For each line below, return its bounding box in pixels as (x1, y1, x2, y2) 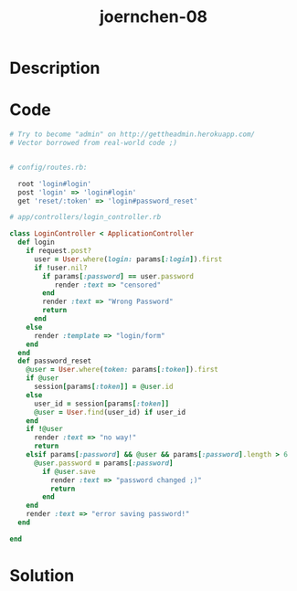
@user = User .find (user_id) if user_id (33, 407, 186, 417)
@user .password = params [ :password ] (33, 459, 174, 468)
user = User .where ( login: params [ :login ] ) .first (33, 254, 223, 264)
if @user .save (42, 467, 96, 476)
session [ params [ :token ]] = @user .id (33, 382, 174, 391)
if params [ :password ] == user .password (42, 271, 195, 280)
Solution (9, 565, 75, 586)
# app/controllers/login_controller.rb (9, 213, 162, 222)
